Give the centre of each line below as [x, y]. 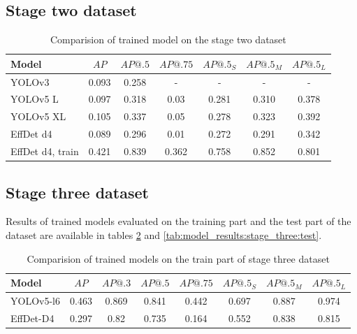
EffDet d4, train [45, 151]
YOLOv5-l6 [35, 300]
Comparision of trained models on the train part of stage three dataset [178, 258]
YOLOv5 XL [38, 116]
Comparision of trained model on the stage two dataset [168, 39]
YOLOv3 [30, 81]
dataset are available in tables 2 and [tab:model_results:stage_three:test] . [164, 234]
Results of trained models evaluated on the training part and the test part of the [178, 221]
